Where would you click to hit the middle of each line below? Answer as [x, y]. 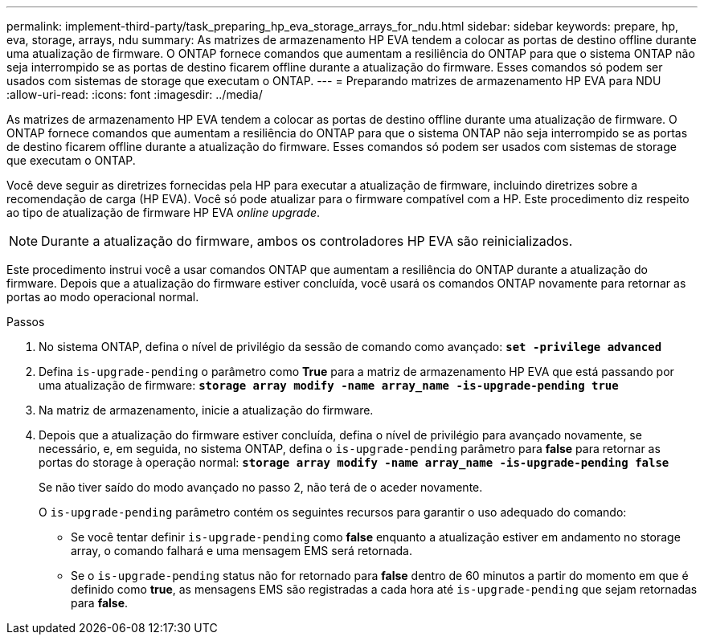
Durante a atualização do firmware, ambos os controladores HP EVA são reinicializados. [307, 241]
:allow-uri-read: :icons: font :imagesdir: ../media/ [135, 94]
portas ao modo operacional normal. [103, 297]
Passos [26, 322]
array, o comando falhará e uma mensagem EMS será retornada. [242, 551]
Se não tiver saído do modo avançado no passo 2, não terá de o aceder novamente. [261, 487]
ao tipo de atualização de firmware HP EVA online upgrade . [164, 212]
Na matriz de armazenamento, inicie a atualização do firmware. [206, 410]
